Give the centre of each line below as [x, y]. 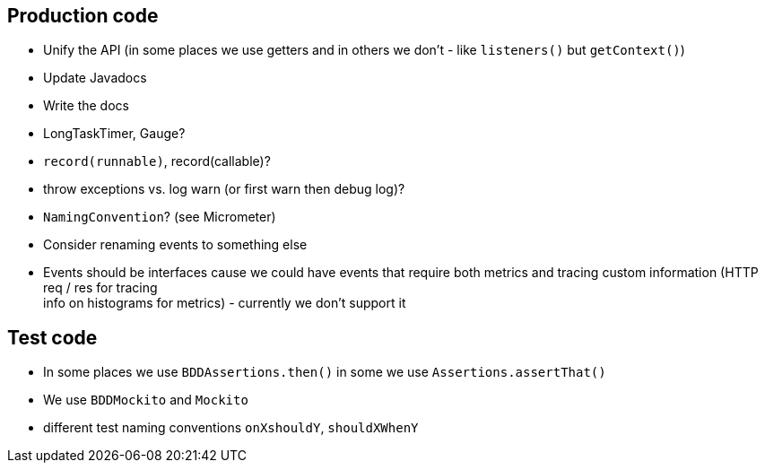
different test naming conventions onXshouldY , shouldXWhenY [231, 428]
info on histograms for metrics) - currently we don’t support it [225, 303]
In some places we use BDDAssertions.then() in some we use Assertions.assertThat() [325, 372]
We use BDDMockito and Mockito [146, 400]
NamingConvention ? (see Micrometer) [160, 217]
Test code [52, 337]
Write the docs [86, 106]
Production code [83, 16]
